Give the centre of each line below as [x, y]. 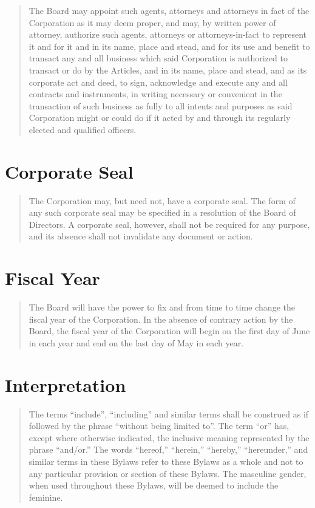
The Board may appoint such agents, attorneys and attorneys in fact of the [169, 10]
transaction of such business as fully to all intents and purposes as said [161, 105]
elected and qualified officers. [83, 129]
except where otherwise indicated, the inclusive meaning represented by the [169, 437]
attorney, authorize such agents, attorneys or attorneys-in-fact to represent [168, 34]
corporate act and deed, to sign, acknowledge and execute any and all [158, 82]
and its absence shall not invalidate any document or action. [141, 236]
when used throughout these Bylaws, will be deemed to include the [154, 485]
